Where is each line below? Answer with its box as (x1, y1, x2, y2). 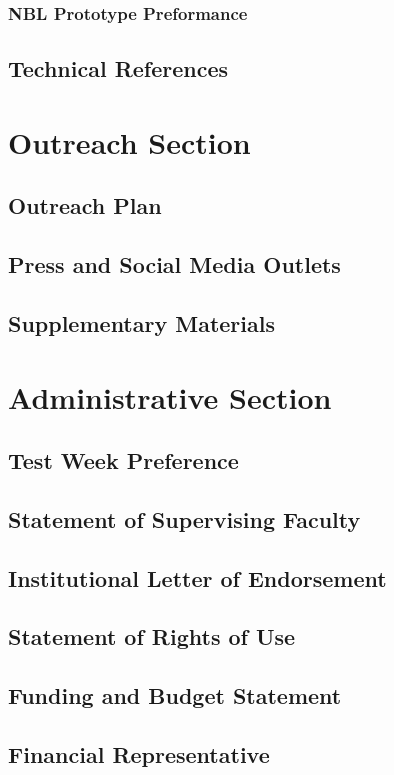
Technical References (8, 53, 229, 84)
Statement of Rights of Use (8, 621, 296, 652)
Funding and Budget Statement (8, 680, 342, 711)
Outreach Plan (8, 190, 162, 221)
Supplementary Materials (8, 307, 275, 338)
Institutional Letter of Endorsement (8, 562, 387, 593)
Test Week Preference (8, 445, 239, 476)
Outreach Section (8, 121, 251, 162)
